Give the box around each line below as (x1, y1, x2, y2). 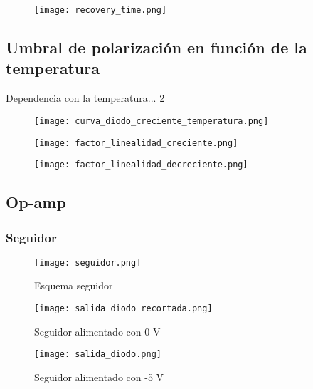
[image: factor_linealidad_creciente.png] (34, 138, 238, 148)
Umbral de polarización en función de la (6, 36, 307, 58)
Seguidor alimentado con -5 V (34, 369, 164, 384)
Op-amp (6, 191, 66, 213)
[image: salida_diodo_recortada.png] (34, 304, 213, 314)
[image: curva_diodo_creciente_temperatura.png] (34, 115, 269, 126)
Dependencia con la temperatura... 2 (6, 90, 165, 105)
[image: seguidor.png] (34, 257, 142, 268)
